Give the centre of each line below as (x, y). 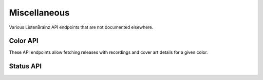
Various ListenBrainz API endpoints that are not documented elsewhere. (81, 27)
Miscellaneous (39, 13)
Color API (24, 41)
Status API (25, 66)
